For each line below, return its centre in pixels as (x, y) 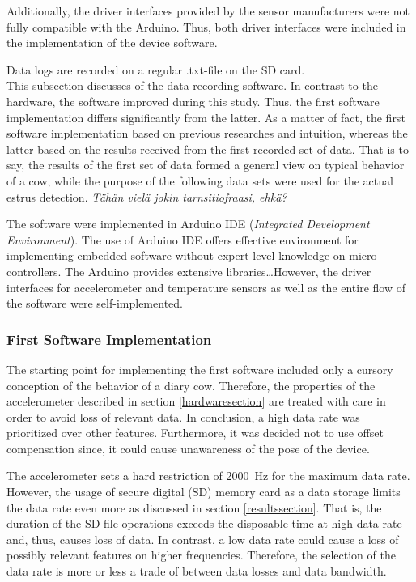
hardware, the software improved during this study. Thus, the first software (193, 101)
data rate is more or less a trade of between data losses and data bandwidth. (197, 571)
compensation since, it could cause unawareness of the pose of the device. (188, 448)
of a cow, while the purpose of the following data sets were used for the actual (200, 180)
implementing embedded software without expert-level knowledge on (176, 255)
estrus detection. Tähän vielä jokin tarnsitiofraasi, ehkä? (147, 196)
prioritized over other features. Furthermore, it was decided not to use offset (195, 433)
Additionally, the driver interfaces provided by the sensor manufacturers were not (208, 11)
